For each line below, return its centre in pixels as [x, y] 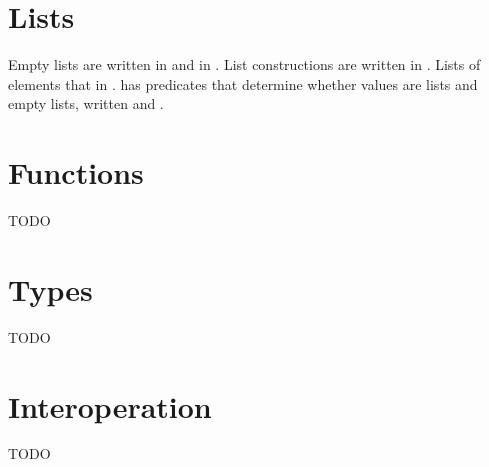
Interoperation [110, 405]
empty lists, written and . [86, 103]
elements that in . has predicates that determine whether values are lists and [243, 83]
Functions [76, 172]
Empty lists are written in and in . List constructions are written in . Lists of [244, 64]
